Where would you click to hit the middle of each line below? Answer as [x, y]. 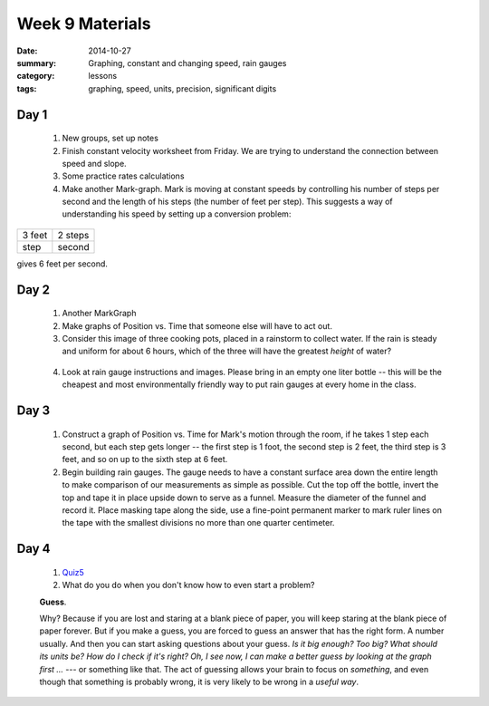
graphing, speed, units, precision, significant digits [182, 88]
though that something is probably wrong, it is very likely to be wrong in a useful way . [199, 682]
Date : [27, 51]
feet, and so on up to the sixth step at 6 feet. [145, 459]
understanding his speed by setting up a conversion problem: [177, 214]
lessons [103, 76]
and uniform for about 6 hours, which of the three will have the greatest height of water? [227, 351]
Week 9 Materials [84, 24]
